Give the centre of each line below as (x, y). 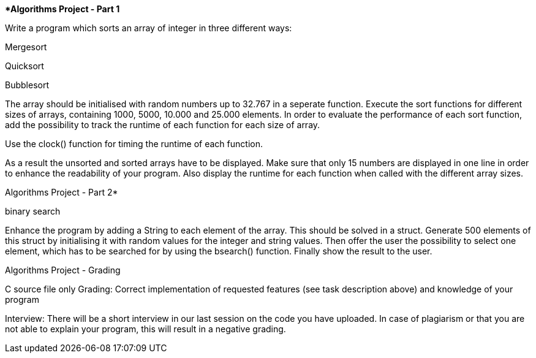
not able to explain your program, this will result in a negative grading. (145, 329)
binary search (33, 211)
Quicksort (25, 66)
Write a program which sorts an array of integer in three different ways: (149, 28)
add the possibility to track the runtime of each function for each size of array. (163, 125)
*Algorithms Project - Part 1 (62, 9)
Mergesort (26, 47)
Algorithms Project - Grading (63, 270)
